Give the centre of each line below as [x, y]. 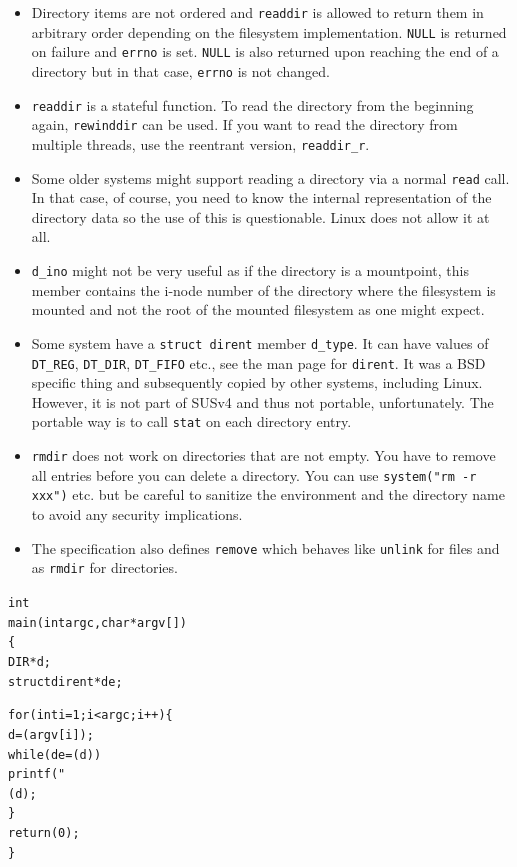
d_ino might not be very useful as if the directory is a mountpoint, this [250, 270]
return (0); [44, 833]
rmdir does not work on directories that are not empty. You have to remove [263, 455]
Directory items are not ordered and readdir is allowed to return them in [257, 12]
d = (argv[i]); [51, 734]
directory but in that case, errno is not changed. [180, 70]
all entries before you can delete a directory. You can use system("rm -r [254, 474]
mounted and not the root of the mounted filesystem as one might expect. [258, 309]
